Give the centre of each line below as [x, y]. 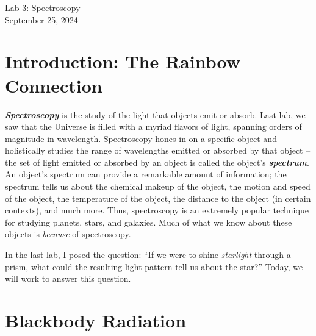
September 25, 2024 [41, 19]
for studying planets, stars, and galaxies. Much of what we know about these [149, 222]
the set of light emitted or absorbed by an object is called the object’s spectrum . [157, 162]
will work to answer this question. [68, 278]
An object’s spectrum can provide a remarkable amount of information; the [146, 174]
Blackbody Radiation [96, 320]
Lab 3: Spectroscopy [43, 7]
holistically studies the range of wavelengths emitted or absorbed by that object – [158, 150]
